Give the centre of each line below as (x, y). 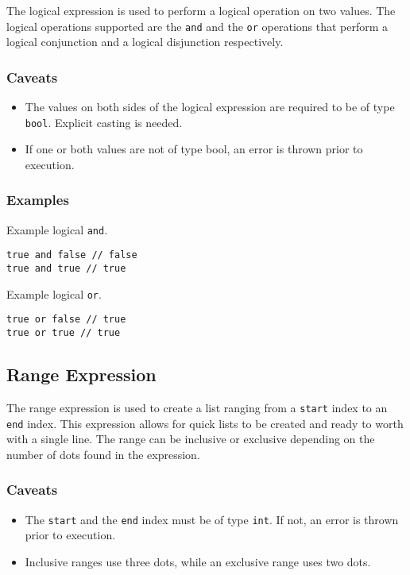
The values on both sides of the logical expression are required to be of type (210, 107)
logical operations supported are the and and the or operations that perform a (197, 26)
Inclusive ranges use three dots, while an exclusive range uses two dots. (198, 561)
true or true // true (64, 333)
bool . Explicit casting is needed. (104, 122)
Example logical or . (54, 293)
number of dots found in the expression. (103, 454)
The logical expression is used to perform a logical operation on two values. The (201, 10)
